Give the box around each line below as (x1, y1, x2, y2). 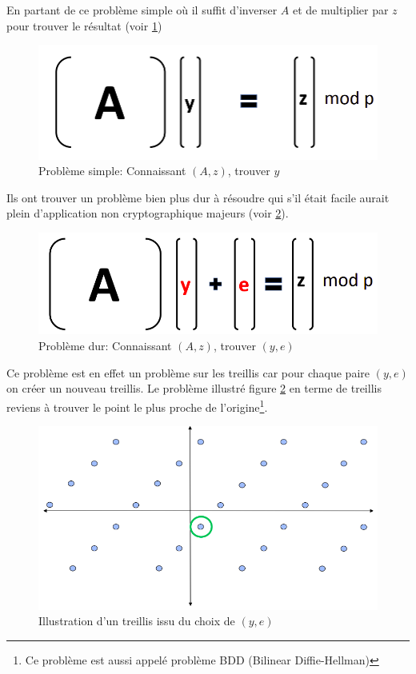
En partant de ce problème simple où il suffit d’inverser (6, 2, 278, 18)
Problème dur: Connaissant (38, 337, 172, 354)
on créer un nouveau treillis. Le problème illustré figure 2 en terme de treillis (6, 380, 382, 397)
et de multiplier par (292, 2, 389, 18)
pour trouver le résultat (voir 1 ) (6, 17, 162, 34)
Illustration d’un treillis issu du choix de (38, 612, 235, 629)
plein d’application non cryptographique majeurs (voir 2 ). (6, 205, 289, 221)
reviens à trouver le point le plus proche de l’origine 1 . (6, 396, 268, 415)
